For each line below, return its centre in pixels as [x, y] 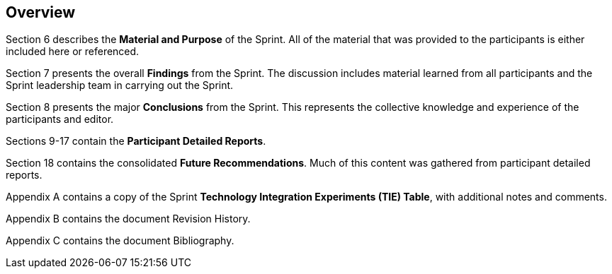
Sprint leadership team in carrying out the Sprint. [120, 85]
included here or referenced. [73, 52]
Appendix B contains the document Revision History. [128, 219]
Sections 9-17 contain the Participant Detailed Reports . [136, 141]
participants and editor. [60, 119]
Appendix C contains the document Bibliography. [120, 241]
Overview [41, 12]
